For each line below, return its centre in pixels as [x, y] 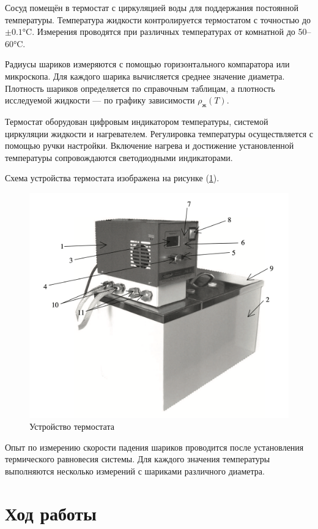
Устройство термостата [72, 426]
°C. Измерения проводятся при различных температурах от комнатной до [159, 32]
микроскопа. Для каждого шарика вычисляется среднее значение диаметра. [145, 76]
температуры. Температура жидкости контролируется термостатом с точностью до [158, 19]
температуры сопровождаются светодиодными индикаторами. [119, 157]
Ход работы [51, 513]
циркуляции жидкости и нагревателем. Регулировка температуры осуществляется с [159, 133]
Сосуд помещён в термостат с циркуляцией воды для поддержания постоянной [152, 7]
